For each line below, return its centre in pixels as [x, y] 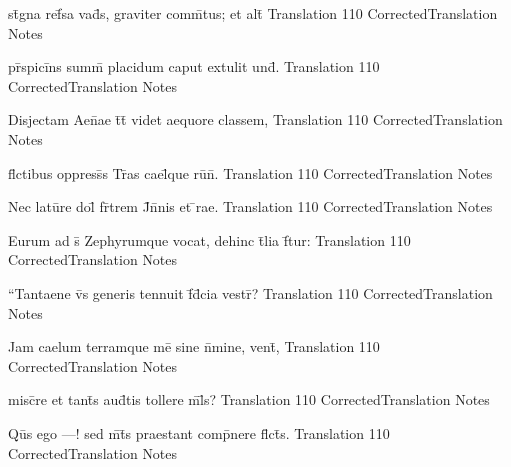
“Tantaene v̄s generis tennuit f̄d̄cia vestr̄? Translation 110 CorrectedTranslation [250, 292]
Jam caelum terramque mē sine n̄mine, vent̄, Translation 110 [194, 346]
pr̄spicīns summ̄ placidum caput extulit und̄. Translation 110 [194, 66]
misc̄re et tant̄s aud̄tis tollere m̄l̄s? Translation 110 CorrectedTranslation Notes [249, 399]
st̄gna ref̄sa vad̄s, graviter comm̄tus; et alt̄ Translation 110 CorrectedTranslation [253, 13]
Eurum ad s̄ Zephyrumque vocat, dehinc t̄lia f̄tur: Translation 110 [209, 239]
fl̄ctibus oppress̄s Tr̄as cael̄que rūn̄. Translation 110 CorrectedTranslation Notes [250, 172]
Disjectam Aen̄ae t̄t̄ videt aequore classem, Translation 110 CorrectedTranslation [255, 119]
